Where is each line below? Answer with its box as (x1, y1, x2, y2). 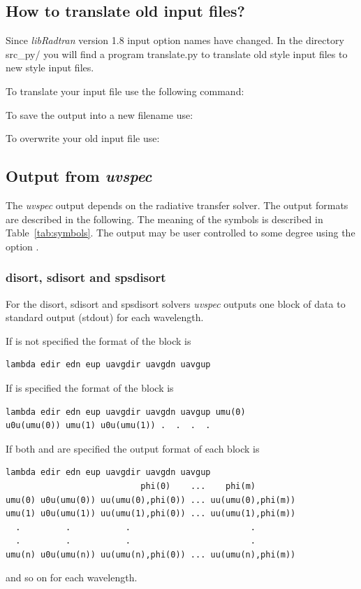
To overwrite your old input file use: (6, 131, 160, 146)
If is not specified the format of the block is (6, 333, 191, 348)
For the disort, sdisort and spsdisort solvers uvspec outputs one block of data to (6, 296, 346, 311)
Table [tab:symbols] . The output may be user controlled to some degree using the (6, 225, 355, 240)
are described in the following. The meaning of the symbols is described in (6, 211, 323, 226)
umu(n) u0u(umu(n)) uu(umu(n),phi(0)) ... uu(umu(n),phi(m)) (6, 549, 296, 560)
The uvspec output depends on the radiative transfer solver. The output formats (6, 197, 348, 212)
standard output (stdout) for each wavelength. (6, 310, 204, 325)
